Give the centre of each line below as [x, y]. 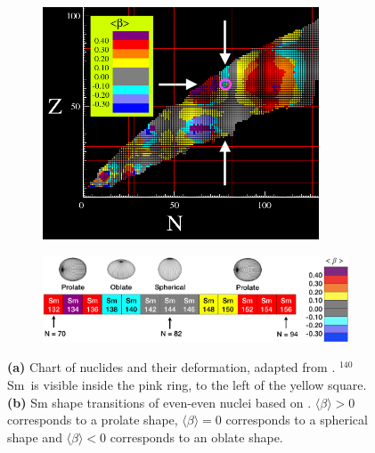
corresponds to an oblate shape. [196, 437]
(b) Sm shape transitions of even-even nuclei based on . [159, 402]
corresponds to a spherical [297, 420]
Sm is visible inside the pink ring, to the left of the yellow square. [187, 385]
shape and [35, 437]
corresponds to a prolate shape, [93, 420]
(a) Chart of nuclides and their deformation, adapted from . [171, 367]
